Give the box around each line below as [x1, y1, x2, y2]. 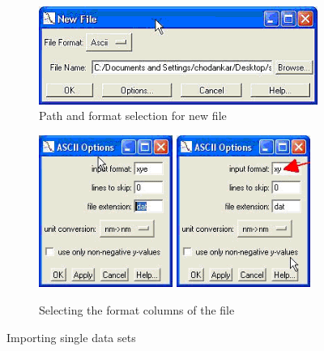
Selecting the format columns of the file [39, 302, 235, 319]
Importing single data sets [6, 328, 136, 345]
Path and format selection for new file [39, 107, 227, 124]
